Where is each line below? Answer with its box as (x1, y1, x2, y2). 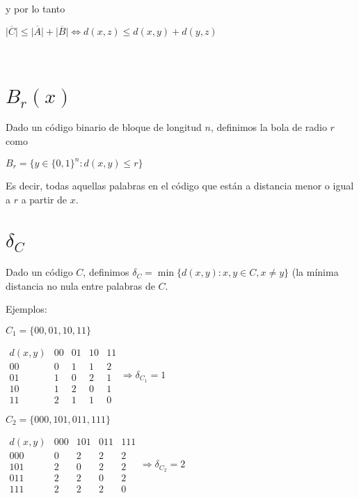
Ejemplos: (6, 302, 47, 316)
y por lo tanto (6, 1, 65, 15)
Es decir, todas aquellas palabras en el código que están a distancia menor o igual (6, 178, 354, 193)
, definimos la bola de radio (210, 120, 327, 134)
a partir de (21, 192, 67, 206)
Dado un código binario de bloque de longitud (6, 120, 202, 134)
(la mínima (292, 265, 339, 279)
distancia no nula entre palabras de (6, 278, 155, 293)
